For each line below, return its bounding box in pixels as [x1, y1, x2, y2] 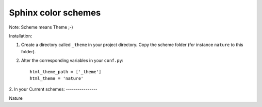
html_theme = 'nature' [30, 76, 84, 81]
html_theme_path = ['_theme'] [30, 69, 102, 75]
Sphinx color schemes [9, 7, 101, 18]
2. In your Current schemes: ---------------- [9, 86, 98, 92]
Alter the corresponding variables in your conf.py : [21, 58, 124, 63]
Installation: [9, 33, 33, 39]
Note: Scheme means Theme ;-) [9, 24, 73, 30]
